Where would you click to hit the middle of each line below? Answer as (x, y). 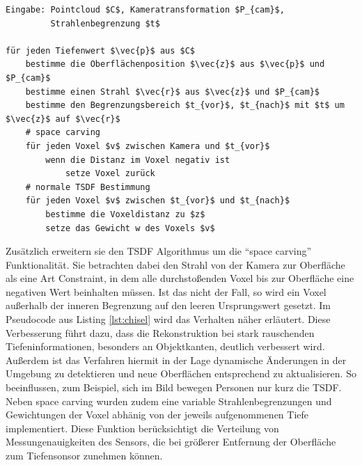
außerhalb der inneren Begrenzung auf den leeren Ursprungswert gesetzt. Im (168, 305)
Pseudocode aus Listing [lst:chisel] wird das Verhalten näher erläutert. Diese (168, 319)
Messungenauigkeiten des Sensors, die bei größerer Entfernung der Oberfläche (171, 442)
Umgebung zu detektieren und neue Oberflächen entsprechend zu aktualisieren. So (181, 373)
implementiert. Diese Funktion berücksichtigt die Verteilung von (142, 428)
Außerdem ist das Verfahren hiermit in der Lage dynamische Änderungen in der (176, 360)
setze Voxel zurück (110, 174)
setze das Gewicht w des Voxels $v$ (130, 228)
